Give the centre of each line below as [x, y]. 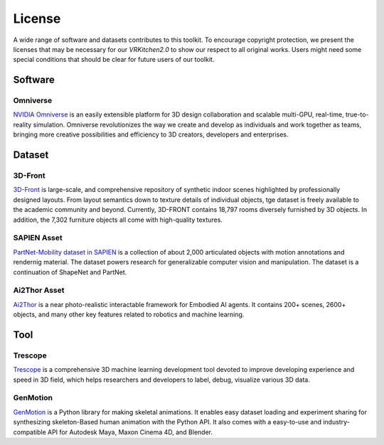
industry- [336, 422]
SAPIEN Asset [38, 238]
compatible [30, 432]
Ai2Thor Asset [39, 290]
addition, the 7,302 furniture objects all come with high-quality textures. [118, 220]
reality [22, 124]
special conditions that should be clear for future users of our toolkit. [114, 60]
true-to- [357, 114]
